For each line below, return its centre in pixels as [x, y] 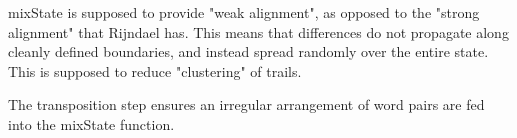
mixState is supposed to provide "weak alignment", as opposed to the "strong [244, 12]
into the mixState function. [91, 123]
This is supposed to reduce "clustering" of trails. [155, 70]
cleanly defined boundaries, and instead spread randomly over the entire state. [248, 51]
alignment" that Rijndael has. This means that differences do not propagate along [258, 31]
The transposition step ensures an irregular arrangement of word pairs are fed [246, 104]
